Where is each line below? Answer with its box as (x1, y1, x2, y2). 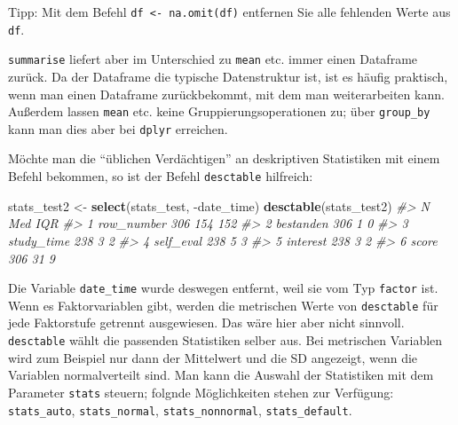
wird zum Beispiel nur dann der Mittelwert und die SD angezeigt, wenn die (8, 348, 418, 366)
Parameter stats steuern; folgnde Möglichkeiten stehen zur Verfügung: (8, 382, 394, 401)
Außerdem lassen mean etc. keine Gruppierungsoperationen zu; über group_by (8, 102, 430, 121)
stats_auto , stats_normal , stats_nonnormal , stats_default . (8, 400, 352, 419)
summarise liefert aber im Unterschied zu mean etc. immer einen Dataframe (8, 50, 418, 68)
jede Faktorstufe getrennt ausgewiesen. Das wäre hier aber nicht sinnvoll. (8, 313, 405, 332)
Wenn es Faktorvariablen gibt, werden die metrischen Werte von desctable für (8, 295, 438, 314)
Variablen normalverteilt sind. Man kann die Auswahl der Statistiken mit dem (8, 366, 434, 384)
